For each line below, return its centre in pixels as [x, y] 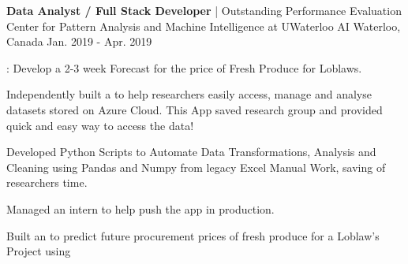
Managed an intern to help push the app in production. [140, 208]
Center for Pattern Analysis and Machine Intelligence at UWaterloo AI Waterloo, [204, 26]
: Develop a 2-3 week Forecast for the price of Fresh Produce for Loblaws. [184, 67]
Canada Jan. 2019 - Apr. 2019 [79, 41]
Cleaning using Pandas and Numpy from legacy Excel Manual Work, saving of [196, 167]
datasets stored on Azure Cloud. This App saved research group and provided [195, 109]
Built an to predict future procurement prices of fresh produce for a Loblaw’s [193, 235]
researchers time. [47, 182]
